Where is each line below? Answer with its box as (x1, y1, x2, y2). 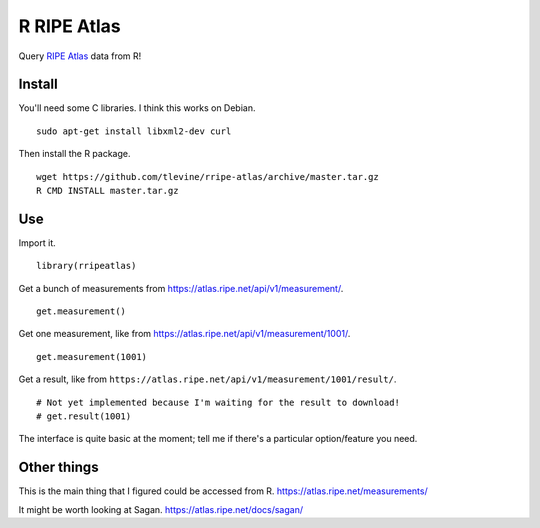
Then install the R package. (18, 148, 131, 160)
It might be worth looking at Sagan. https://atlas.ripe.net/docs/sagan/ (18, 503, 304, 515)
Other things (18, 459, 99, 476)
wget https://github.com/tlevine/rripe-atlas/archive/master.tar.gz (36, 171, 379, 182)
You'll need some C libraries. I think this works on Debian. (18, 102, 256, 114)
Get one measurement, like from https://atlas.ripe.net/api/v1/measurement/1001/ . (18, 328, 351, 340)
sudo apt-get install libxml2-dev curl (36, 125, 232, 137)
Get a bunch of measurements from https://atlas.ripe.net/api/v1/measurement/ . (18, 282, 344, 294)
